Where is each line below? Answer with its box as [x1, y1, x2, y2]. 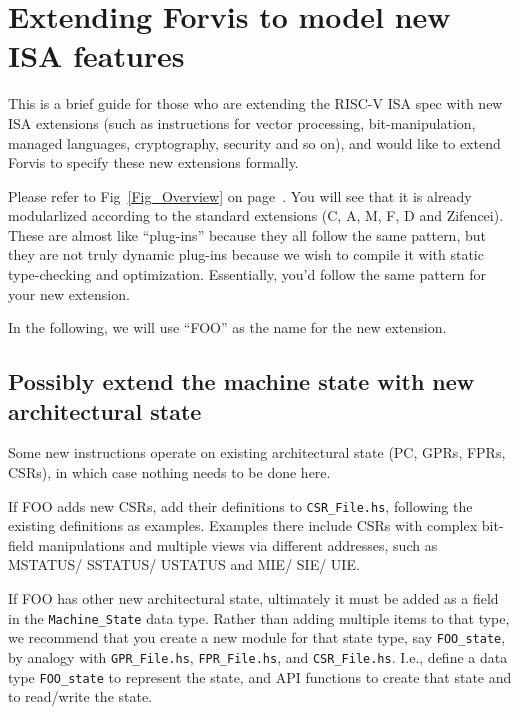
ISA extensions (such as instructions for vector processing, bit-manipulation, [8, 112, 476, 133]
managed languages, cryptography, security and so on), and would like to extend [8, 132, 501, 153]
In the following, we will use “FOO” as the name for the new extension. [8, 317, 447, 338]
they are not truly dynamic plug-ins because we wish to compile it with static [8, 244, 484, 265]
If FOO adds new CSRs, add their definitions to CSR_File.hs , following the [8, 495, 473, 516]
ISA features [8, 35, 185, 76]
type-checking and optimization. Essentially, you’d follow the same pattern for [8, 264, 487, 285]
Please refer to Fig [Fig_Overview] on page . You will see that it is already [8, 185, 472, 206]
